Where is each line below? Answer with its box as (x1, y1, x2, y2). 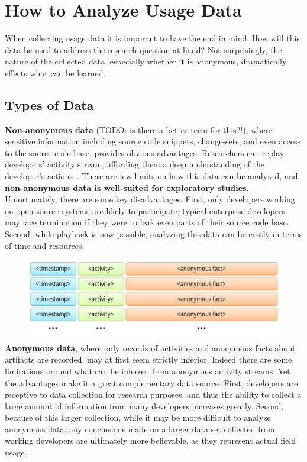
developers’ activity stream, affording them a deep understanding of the (5, 158, 265, 170)
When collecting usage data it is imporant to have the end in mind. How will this (5, 32, 300, 44)
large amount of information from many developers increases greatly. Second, (5, 399, 284, 412)
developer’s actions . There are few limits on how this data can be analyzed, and (5, 170, 298, 182)
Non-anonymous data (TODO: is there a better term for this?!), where (5, 123, 273, 135)
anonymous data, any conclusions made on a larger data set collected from (5, 422, 275, 435)
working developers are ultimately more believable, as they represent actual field (5, 434, 296, 447)
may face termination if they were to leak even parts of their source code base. (5, 216, 289, 228)
